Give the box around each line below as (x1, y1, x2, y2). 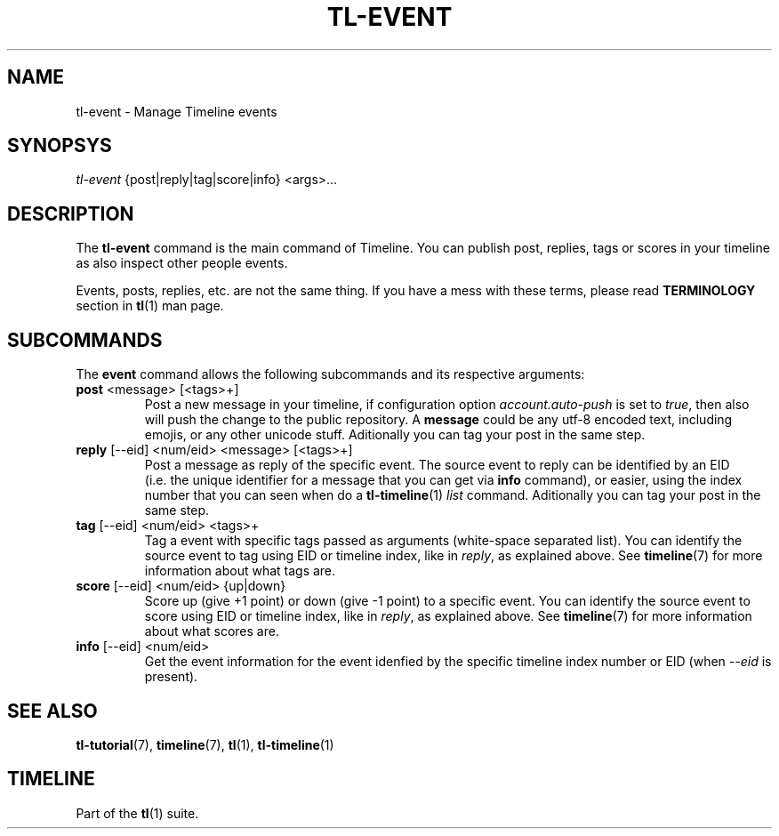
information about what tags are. (144, 563, 336, 579)
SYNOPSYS (7, 134, 112, 157)
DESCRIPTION (7, 202, 134, 225)
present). (144, 669, 198, 685)
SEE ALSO (7, 699, 98, 722)
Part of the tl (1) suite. (76, 805, 199, 821)
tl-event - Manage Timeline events (76, 103, 277, 119)
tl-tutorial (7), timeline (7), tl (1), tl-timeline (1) (76, 736, 334, 752)
